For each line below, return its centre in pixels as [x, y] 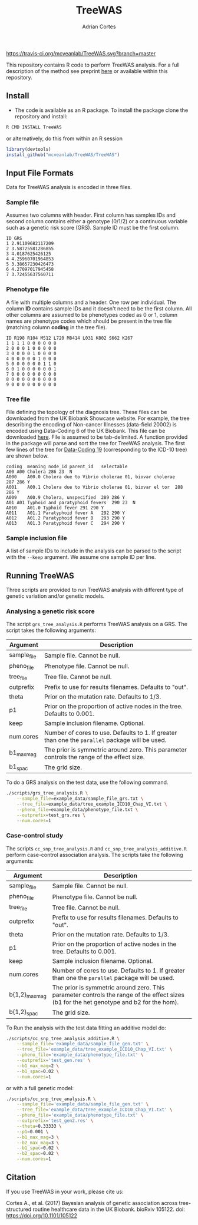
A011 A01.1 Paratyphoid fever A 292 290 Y [66, 513]
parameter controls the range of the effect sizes [118, 995]
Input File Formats [40, 173]
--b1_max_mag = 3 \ [38, 1137]
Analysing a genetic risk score [51, 611]
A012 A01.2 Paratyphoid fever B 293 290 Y [66, 518]
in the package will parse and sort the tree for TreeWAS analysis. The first [96, 443]
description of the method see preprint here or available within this [87, 71]
